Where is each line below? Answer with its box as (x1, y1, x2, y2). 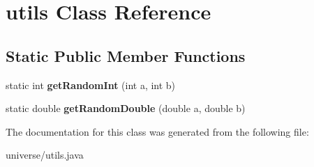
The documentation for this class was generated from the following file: (6, 124, 309, 138)
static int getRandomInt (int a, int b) (6, 77, 176, 92)
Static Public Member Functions (6, 45, 246, 66)
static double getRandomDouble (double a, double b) (6, 101, 246, 116)
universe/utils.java (6, 148, 84, 162)
